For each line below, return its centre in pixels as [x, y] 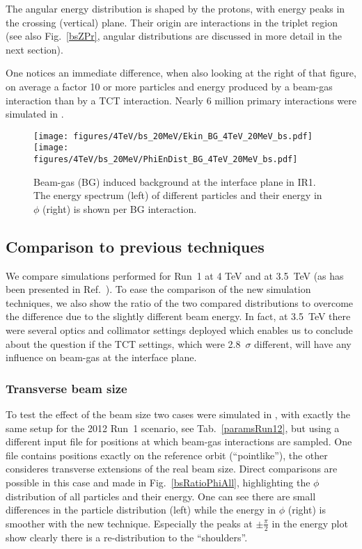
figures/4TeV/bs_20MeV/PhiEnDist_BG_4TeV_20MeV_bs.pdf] [166, 160]
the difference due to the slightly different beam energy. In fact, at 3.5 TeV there [178, 316]
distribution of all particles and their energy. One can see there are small [161, 496]
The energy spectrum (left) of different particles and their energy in [178, 195]
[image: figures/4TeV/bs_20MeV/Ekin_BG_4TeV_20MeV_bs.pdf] [173, 136]
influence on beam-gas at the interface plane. [101, 357]
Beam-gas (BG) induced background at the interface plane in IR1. [175, 181]
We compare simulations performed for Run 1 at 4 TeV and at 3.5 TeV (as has [175, 275]
